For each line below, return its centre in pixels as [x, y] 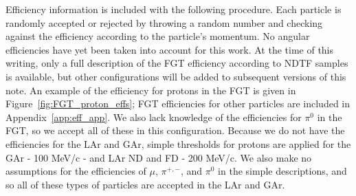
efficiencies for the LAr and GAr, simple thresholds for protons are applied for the [178, 143]
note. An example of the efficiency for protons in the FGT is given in [151, 90]
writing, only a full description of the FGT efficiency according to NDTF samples [177, 63]
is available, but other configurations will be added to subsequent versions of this [176, 76]
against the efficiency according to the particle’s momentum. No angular [158, 36]
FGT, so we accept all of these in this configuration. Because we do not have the [175, 130]
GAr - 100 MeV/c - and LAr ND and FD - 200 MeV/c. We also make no [159, 157]
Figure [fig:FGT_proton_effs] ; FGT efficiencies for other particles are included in [178, 104]
